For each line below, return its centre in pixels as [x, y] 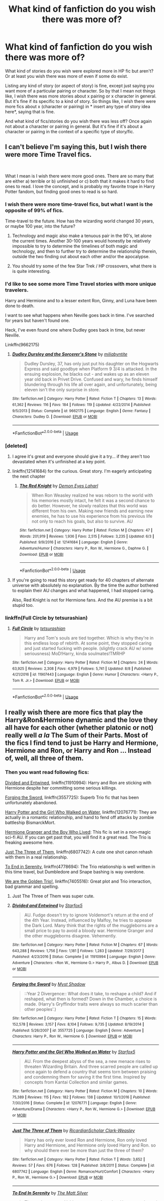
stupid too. [23, 605]
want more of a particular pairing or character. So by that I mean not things [80, 91]
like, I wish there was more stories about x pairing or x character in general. [81, 96]
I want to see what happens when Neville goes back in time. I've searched [80, 315]
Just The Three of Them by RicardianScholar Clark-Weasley [73, 1130]
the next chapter [29, 476]
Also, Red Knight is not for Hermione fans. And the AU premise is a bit [82, 600]
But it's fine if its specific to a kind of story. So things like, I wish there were [81, 101]
